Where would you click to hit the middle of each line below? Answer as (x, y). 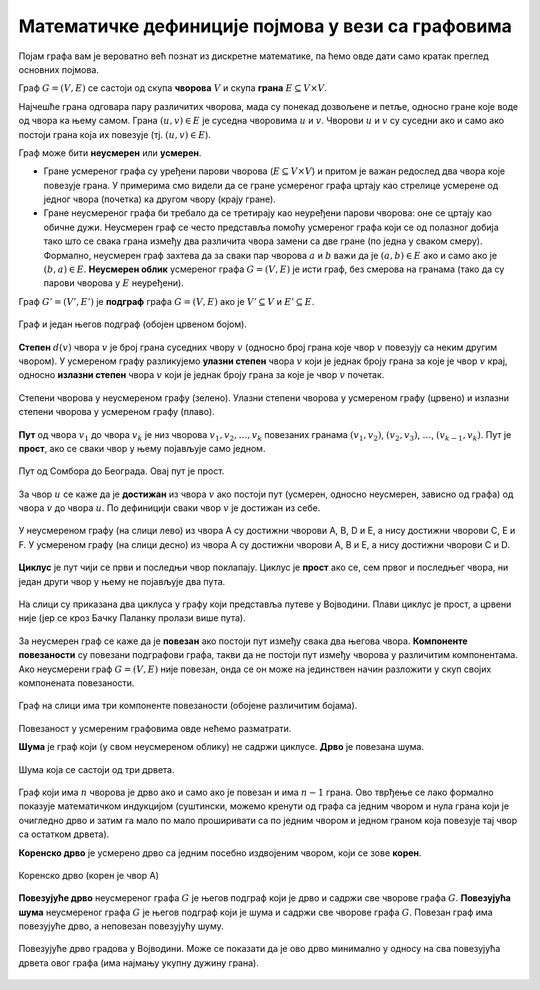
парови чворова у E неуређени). (113, 283)
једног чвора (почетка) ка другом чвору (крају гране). (160, 199)
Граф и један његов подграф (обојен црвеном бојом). (132, 324)
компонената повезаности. (76, 683)
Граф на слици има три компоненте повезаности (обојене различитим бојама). (188, 706)
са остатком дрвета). (64, 834)
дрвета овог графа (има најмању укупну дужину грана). (138, 962)
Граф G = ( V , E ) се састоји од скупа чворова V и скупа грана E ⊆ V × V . (173, 88)
